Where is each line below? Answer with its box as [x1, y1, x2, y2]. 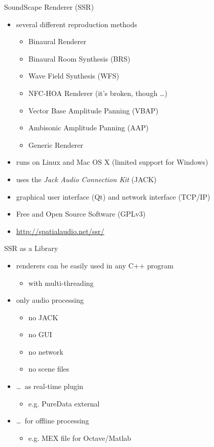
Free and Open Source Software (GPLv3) [16, 208, 146, 219]
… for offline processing [16, 415, 89, 426]
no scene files [28, 363, 70, 374]
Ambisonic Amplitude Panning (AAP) [28, 122, 149, 133]
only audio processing [16, 295, 84, 305]
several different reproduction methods [16, 18, 137, 29]
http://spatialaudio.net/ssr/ [16, 225, 104, 236]
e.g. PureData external [28, 398, 100, 409]
